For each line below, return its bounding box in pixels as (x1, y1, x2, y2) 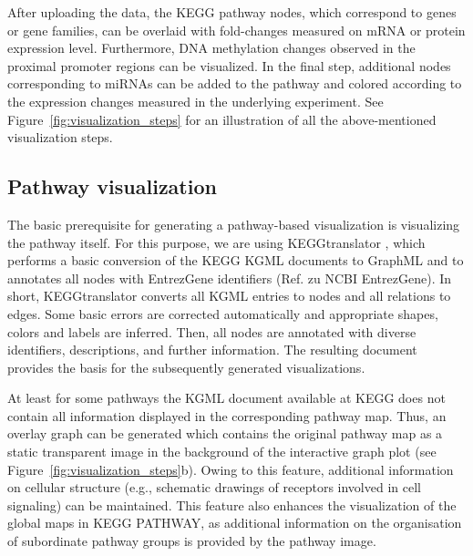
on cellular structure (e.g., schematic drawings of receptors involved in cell (7, 478, 421, 497)
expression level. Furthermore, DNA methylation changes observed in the (7, 38, 416, 57)
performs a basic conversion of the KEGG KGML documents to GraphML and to (7, 251, 464, 270)
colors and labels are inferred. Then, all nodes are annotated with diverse (7, 322, 416, 341)
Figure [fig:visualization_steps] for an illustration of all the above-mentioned (7, 109, 437, 129)
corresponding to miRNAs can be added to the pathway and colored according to (7, 74, 462, 93)
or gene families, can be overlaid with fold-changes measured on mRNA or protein (7, 20, 466, 39)
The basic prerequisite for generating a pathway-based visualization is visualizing (7, 214, 460, 233)
